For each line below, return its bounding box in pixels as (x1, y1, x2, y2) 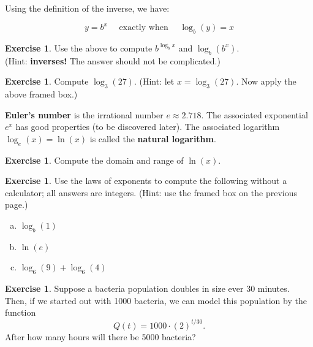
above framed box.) (5, 88, 78, 101)
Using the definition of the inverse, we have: (5, 2, 170, 14)
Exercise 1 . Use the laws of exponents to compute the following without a (5, 174, 287, 187)
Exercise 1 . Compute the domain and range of (5, 153, 184, 166)
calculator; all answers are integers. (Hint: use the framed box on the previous (5, 186, 297, 199)
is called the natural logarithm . (89, 132, 216, 145)
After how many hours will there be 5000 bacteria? (5, 330, 196, 343)
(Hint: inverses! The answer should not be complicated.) (5, 54, 221, 67)
